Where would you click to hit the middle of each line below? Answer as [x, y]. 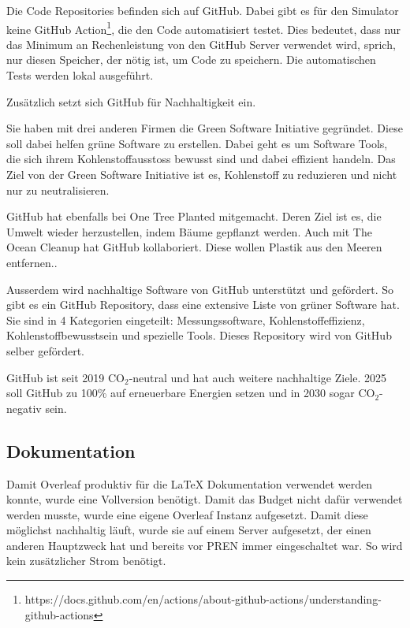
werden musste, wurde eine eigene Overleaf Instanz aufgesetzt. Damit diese [187, 514]
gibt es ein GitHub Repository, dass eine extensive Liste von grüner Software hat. [203, 305]
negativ [24, 408]
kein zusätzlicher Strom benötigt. [86, 561]
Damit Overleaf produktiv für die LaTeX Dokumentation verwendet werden [189, 483]
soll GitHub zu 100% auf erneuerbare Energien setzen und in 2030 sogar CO [191, 393]
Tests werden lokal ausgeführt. [80, 75]
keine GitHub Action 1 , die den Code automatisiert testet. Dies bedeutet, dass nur [204, 28]
